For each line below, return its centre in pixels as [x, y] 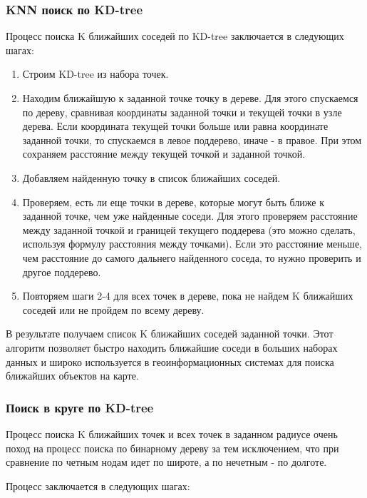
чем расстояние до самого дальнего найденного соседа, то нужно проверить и [192, 257]
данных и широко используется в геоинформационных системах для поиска [170, 361]
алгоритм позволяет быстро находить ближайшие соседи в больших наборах [172, 347]
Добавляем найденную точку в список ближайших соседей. [151, 177]
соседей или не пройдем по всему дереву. [113, 309]
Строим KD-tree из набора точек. [95, 74]
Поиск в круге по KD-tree [80, 407]
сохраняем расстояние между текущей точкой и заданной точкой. [164, 154]
